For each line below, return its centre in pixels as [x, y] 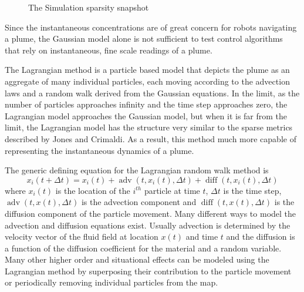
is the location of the [93, 190]
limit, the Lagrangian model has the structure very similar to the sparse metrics [149, 127]
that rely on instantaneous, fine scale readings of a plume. [109, 50]
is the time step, [252, 190]
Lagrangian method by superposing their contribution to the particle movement [148, 271]
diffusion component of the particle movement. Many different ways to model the [151, 213]
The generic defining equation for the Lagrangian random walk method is [137, 170]
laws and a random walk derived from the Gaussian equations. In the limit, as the [152, 93]
